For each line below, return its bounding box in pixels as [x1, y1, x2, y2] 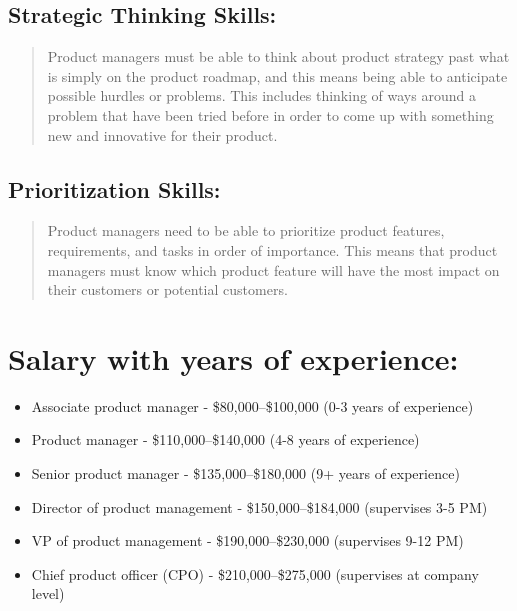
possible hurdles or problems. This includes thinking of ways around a [47, 85, 476, 106]
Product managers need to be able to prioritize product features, [47, 220, 445, 241]
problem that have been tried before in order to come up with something [47, 104, 494, 125]
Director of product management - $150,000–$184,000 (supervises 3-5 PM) [31, 496, 488, 517]
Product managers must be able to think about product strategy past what [47, 46, 510, 67]
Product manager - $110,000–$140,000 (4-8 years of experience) [31, 429, 420, 450]
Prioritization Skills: [8, 173, 221, 204]
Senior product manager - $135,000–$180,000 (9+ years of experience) [31, 463, 460, 484]
